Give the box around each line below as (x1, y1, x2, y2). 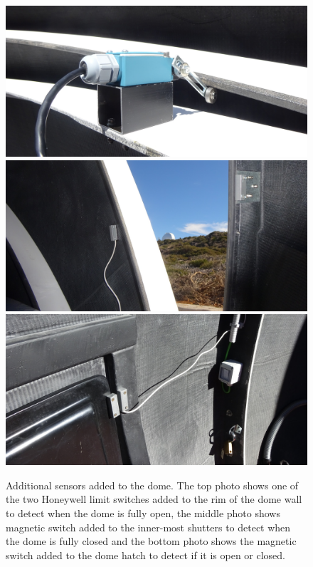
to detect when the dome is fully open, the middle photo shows (6, 505, 280, 520)
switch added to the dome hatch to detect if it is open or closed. (6, 547, 286, 562)
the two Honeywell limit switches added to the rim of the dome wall (6, 491, 302, 506)
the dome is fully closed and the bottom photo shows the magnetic (6, 534, 297, 548)
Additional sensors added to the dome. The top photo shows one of (6, 477, 299, 492)
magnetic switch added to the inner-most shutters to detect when (6, 519, 291, 534)
